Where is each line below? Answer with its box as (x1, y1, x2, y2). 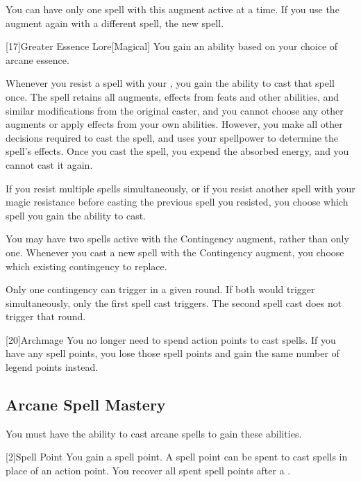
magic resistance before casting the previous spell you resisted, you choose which (6, 194, 349, 209)
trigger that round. (6, 309, 86, 324)
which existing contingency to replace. (6, 258, 167, 273)
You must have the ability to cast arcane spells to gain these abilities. (6, 426, 302, 440)
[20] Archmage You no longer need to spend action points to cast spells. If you (6, 332, 336, 347)
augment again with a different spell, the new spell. (6, 15, 224, 30)
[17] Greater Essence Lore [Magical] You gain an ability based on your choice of (6, 39, 338, 53)
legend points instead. (6, 360, 99, 374)
